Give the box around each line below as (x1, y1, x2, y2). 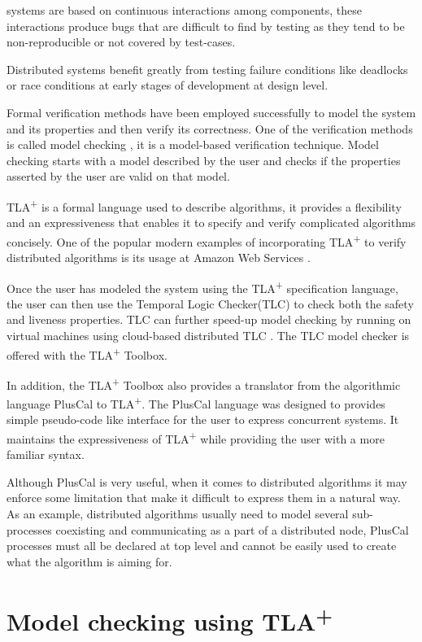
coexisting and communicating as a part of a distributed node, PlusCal (55, 521, 409, 538)
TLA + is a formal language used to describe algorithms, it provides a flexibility (7, 195, 402, 215)
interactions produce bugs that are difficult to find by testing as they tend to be (7, 17, 405, 34)
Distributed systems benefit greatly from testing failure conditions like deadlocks (7, 60, 408, 77)
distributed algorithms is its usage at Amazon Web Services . (7, 249, 311, 266)
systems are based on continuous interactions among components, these (7, 2, 362, 18)
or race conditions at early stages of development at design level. (7, 76, 328, 94)
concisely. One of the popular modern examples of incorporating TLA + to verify (7, 230, 407, 250)
